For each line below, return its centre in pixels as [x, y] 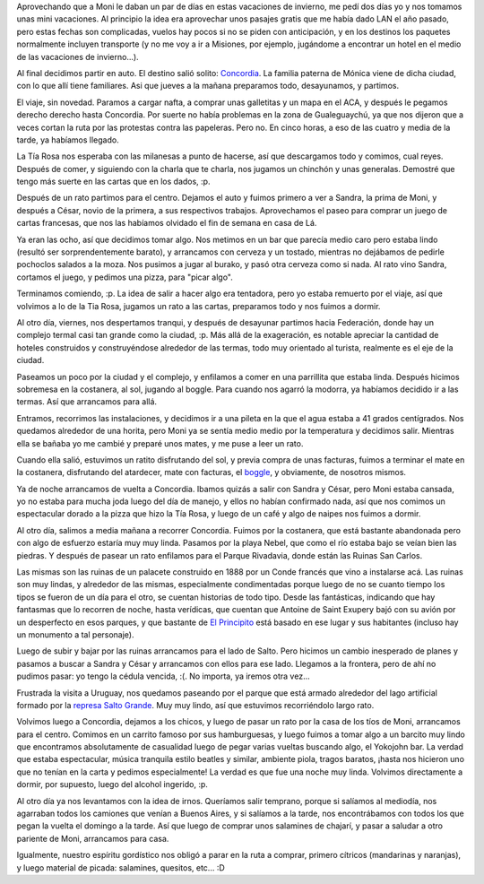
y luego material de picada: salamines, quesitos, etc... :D [121, 867]
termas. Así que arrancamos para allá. [86, 402]
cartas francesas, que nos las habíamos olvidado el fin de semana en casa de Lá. [167, 223]
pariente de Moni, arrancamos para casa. [93, 838]
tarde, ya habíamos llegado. [68, 140]
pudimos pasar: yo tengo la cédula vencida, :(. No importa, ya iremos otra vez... [163, 676]
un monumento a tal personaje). [75, 634]
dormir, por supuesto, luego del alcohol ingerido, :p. [112, 784]
